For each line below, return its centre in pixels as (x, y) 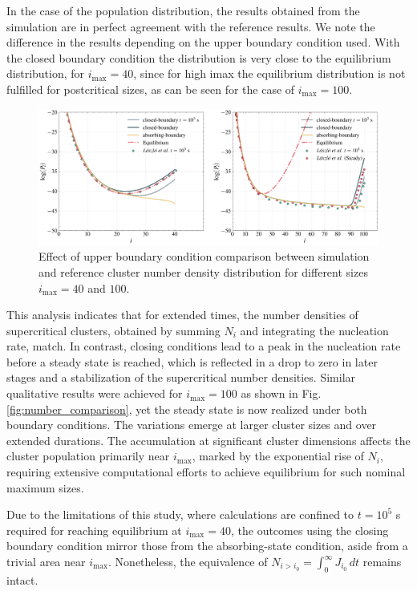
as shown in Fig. (281, 393)
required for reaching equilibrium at (94, 530)
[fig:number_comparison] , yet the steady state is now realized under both (187, 409)
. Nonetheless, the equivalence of (188, 562)
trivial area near (46, 562)
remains (382, 562)
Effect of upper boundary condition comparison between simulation (204, 256)
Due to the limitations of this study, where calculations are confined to (180, 514)
